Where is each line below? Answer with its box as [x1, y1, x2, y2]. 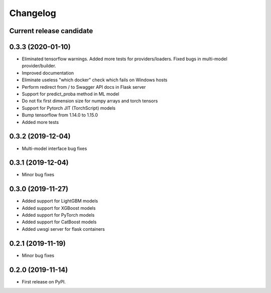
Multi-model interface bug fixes [22, 145, 87, 152]
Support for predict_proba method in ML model [22, 91, 119, 97]
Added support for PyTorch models [22, 212, 95, 218]
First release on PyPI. [22, 278, 66, 284]
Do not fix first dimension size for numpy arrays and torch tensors [22, 98, 158, 104]
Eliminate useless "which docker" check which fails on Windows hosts [22, 77, 168, 83]
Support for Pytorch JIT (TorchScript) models [22, 105, 115, 111]
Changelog [9, 8, 56, 19]
